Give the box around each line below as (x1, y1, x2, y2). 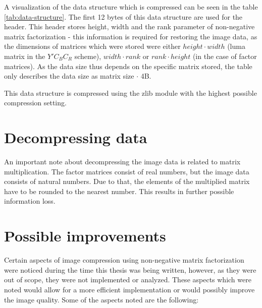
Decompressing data (4, 127, 147, 148)
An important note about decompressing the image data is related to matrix (4, 156, 241, 167)
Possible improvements (4, 225, 166, 246)
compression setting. (4, 97, 67, 108)
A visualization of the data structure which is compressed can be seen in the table (4, 2, 258, 12)
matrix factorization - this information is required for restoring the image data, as (4, 31, 257, 41)
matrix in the (4, 50, 45, 61)
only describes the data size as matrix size (4, 71, 134, 81)
